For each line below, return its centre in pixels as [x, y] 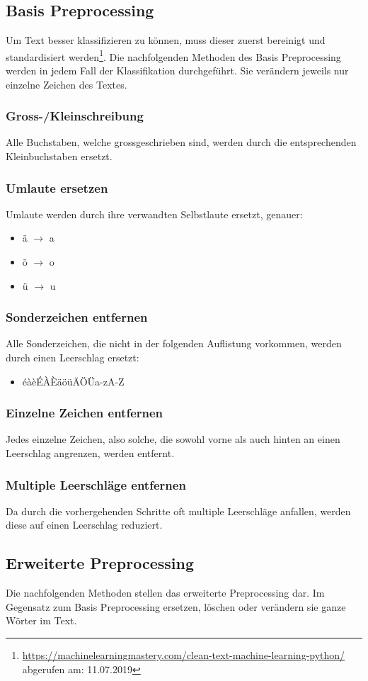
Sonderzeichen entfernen [77, 317]
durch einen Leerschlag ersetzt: [73, 358]
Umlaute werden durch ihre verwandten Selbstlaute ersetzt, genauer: [154, 214]
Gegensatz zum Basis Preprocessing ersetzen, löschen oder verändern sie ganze [176, 606]
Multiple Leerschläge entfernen [96, 484]
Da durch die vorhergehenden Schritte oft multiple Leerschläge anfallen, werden [178, 511]
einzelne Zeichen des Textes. [67, 84]
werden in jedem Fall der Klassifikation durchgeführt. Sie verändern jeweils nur [177, 71]
